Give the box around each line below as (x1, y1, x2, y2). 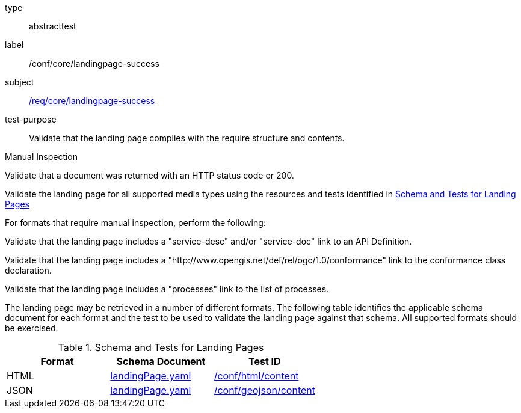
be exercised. (5, 323, 58, 333)
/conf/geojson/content (214, 384, 315, 396)
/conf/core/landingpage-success (29, 58, 159, 69)
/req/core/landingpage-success (29, 96, 155, 106)
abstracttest (29, 21, 76, 31)
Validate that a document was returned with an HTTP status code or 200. (5, 170, 294, 180)
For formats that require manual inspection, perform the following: (5, 218, 266, 228)
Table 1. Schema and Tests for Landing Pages (58, 341, 264, 353)
